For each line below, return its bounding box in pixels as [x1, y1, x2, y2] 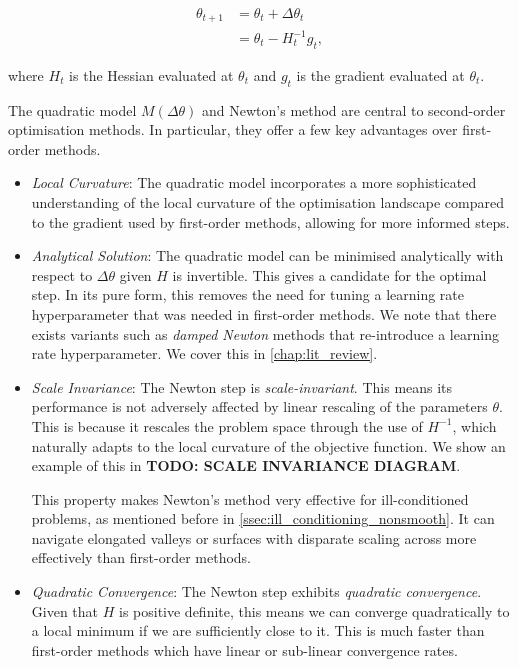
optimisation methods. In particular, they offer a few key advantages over [8, 119, 458, 140]
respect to [31, 264, 93, 285]
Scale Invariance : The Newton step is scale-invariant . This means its [31, 376, 453, 397]
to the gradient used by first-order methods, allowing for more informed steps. [31, 211, 510, 232]
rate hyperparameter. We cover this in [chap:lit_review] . [31, 343, 378, 364]
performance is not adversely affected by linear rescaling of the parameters [31, 396, 488, 417]
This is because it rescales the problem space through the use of [31, 415, 423, 436]
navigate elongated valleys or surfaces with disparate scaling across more [31, 527, 477, 548]
